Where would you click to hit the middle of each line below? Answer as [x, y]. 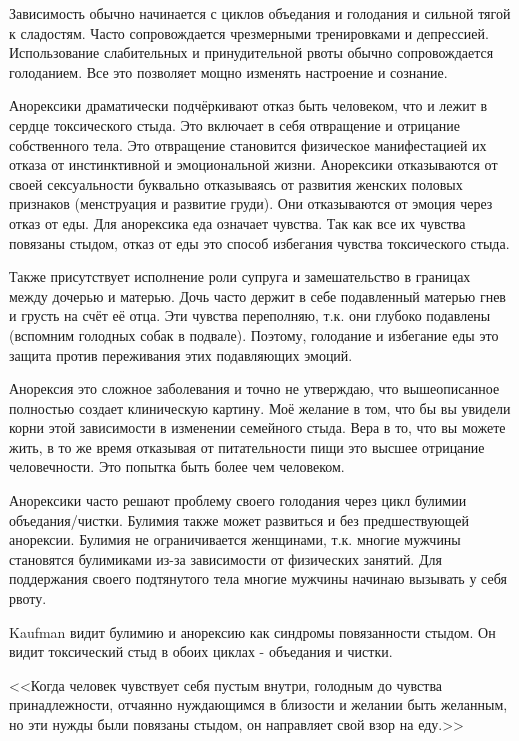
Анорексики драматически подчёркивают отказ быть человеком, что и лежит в [248, 105]
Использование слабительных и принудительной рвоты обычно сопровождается [251, 52]
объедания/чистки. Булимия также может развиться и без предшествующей [239, 519]
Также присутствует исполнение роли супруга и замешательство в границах [240, 276]
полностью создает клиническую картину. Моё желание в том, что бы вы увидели [260, 407]
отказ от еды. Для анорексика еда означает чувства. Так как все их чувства [237, 222]
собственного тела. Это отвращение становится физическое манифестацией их [248, 144]
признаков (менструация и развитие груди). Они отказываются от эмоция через [251, 203]
